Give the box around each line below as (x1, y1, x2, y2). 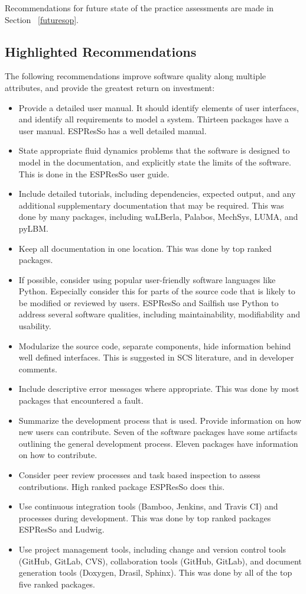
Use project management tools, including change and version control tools (18, 543, 287, 555)
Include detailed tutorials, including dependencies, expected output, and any (18, 187, 296, 200)
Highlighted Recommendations (5, 42, 197, 60)
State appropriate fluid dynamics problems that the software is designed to (18, 144, 290, 157)
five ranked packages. (18, 577, 96, 590)
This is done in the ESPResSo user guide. (18, 167, 170, 180)
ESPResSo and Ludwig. (18, 523, 105, 535)
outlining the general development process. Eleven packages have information (18, 437, 298, 449)
